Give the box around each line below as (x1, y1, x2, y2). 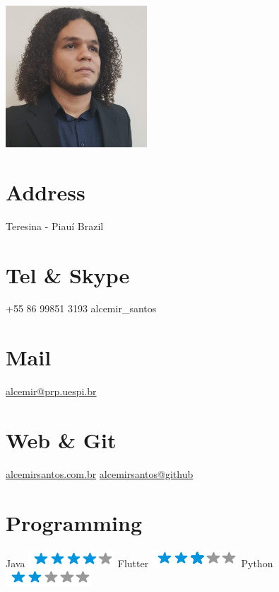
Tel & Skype (6, 260, 130, 289)
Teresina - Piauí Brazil (6, 218, 104, 233)
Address (6, 177, 85, 206)
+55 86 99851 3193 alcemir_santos (6, 301, 157, 316)
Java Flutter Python (6, 555, 273, 570)
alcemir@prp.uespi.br (6, 384, 97, 399)
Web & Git (6, 425, 117, 454)
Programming (6, 508, 142, 537)
